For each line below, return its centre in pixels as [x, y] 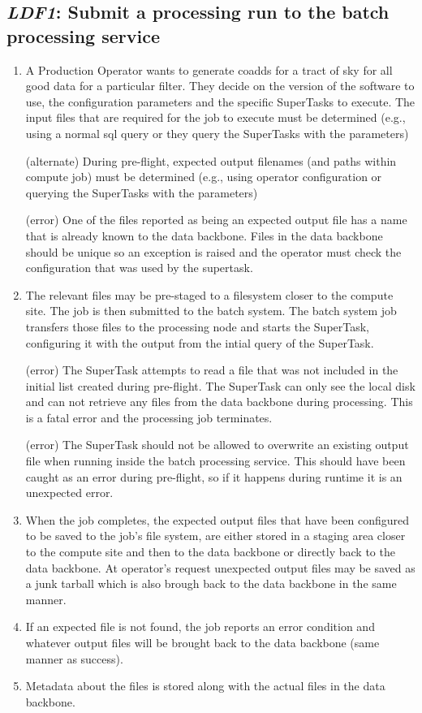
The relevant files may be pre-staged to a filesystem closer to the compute [209, 294]
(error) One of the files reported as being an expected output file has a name [216, 220]
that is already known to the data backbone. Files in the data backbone [204, 235]
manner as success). [74, 658]
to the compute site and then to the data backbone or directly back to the [210, 552]
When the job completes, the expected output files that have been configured [217, 519]
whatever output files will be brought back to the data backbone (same [202, 642]
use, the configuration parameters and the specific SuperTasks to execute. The [220, 101]
